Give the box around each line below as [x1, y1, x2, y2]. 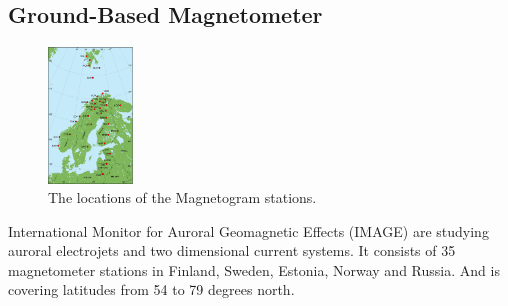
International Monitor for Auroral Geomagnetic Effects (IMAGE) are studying [8, 220, 489, 241]
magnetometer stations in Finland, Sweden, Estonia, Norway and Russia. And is [8, 259, 500, 280]
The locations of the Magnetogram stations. [48, 187, 317, 208]
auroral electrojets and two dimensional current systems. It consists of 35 [8, 240, 456, 261]
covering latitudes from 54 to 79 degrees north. [8, 279, 295, 300]
